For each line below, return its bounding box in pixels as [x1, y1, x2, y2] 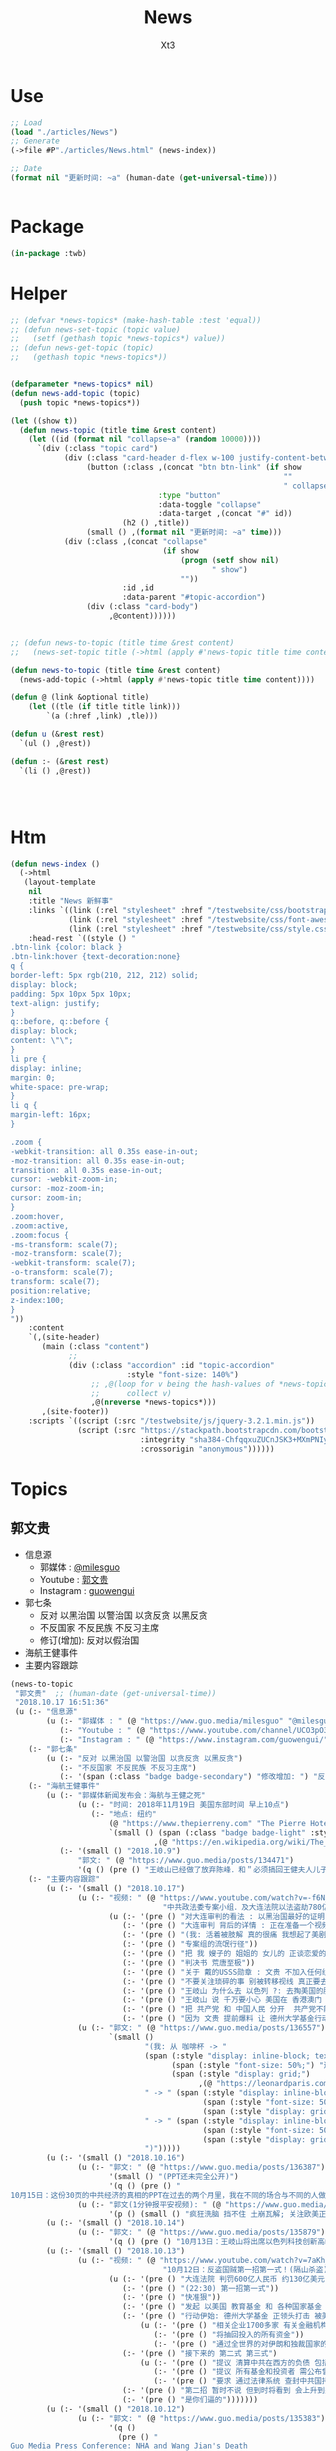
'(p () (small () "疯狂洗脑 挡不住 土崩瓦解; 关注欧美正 [108, 2209, 327, 2219]
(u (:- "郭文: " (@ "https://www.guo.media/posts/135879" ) [77, 2227, 326, 2238]
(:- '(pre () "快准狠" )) [121, 2292, 222, 2303]
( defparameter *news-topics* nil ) [10, 379, 155, 390]
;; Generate [10, 136, 60, 146]
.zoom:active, [10, 1221, 70, 1231]
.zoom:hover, [10, 1211, 65, 1221]
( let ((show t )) [10, 416, 78, 426]
